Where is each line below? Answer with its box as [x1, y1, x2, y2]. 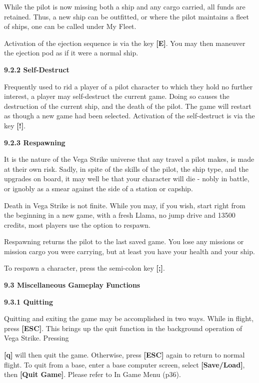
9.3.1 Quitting [4, 296, 53, 307]
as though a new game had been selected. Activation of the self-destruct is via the [4, 110, 255, 121]
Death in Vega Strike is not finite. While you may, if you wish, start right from [4, 200, 245, 210]
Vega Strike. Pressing [4, 333, 69, 343]
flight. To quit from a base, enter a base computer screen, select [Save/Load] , [4, 359, 245, 370]
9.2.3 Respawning [4, 137, 65, 147]
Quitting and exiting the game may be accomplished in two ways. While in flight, [4, 313, 254, 324]
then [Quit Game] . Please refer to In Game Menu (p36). [4, 369, 181, 380]
